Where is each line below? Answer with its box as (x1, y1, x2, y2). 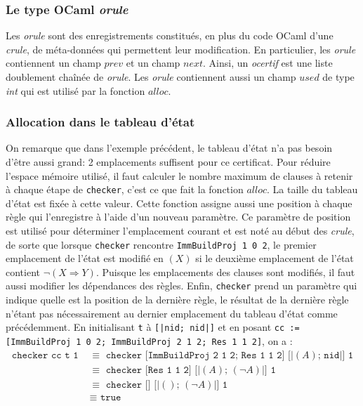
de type (322, 70, 355, 84)
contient (6, 264, 40, 279)
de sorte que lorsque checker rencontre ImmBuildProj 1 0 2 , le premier (6, 237, 317, 251)
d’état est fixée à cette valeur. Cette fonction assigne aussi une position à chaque (6, 195, 352, 210)
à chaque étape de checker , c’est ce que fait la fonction (6, 182, 244, 197)
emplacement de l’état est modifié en (6, 251, 164, 266)
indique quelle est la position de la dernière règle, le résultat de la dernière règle (6, 292, 349, 307)
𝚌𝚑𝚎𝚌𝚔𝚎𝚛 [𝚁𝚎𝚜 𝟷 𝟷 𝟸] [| (105, 365, 201, 375)
